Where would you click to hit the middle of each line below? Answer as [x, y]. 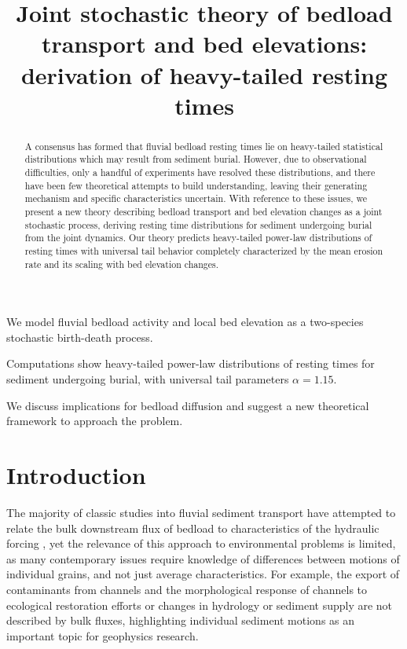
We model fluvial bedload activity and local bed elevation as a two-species [185, 322]
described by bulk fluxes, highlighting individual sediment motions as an [181, 620]
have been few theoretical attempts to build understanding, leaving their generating [196, 185]
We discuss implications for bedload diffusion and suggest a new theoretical [188, 405]
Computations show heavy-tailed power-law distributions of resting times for [191, 363]
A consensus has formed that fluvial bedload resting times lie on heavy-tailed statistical [204, 146]
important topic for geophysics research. [103, 635]
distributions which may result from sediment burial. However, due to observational [196, 159]
